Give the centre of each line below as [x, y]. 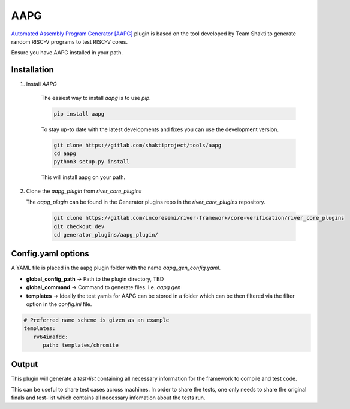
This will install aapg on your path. [83, 177]
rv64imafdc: [51, 337]
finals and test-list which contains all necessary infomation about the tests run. [108, 398]
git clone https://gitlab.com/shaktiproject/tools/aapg [138, 145]
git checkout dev [79, 226]
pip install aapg [79, 113]
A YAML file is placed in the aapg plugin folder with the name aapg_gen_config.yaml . [116, 268]
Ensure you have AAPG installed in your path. [67, 53]
